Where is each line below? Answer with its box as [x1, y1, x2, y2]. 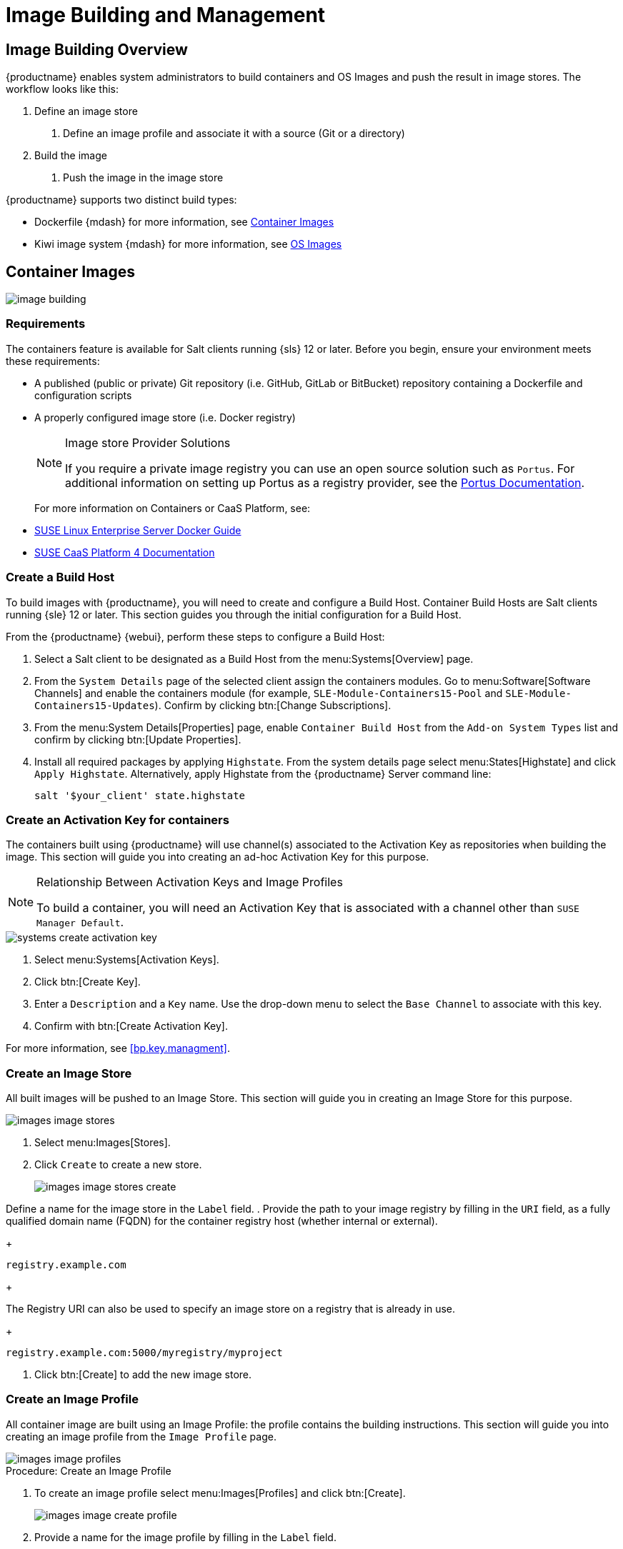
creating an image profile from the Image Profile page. [6, 1430, 276, 1443]
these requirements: [6, 354, 100, 367]
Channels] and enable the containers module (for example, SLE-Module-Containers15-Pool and [34, 686, 503, 699]
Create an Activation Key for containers [6, 812, 229, 827]
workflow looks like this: [6, 83, 119, 96]
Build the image [34, 149, 107, 162]
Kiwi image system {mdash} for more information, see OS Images [34, 238, 342, 251]
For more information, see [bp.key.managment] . [6, 1042, 230, 1055]
